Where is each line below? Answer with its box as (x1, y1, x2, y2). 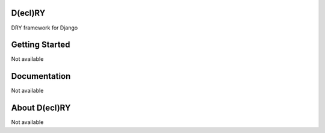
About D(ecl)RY (11, 103, 71, 113)
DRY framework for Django (11, 24, 78, 31)
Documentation (11, 71, 71, 81)
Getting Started (11, 40, 70, 50)
